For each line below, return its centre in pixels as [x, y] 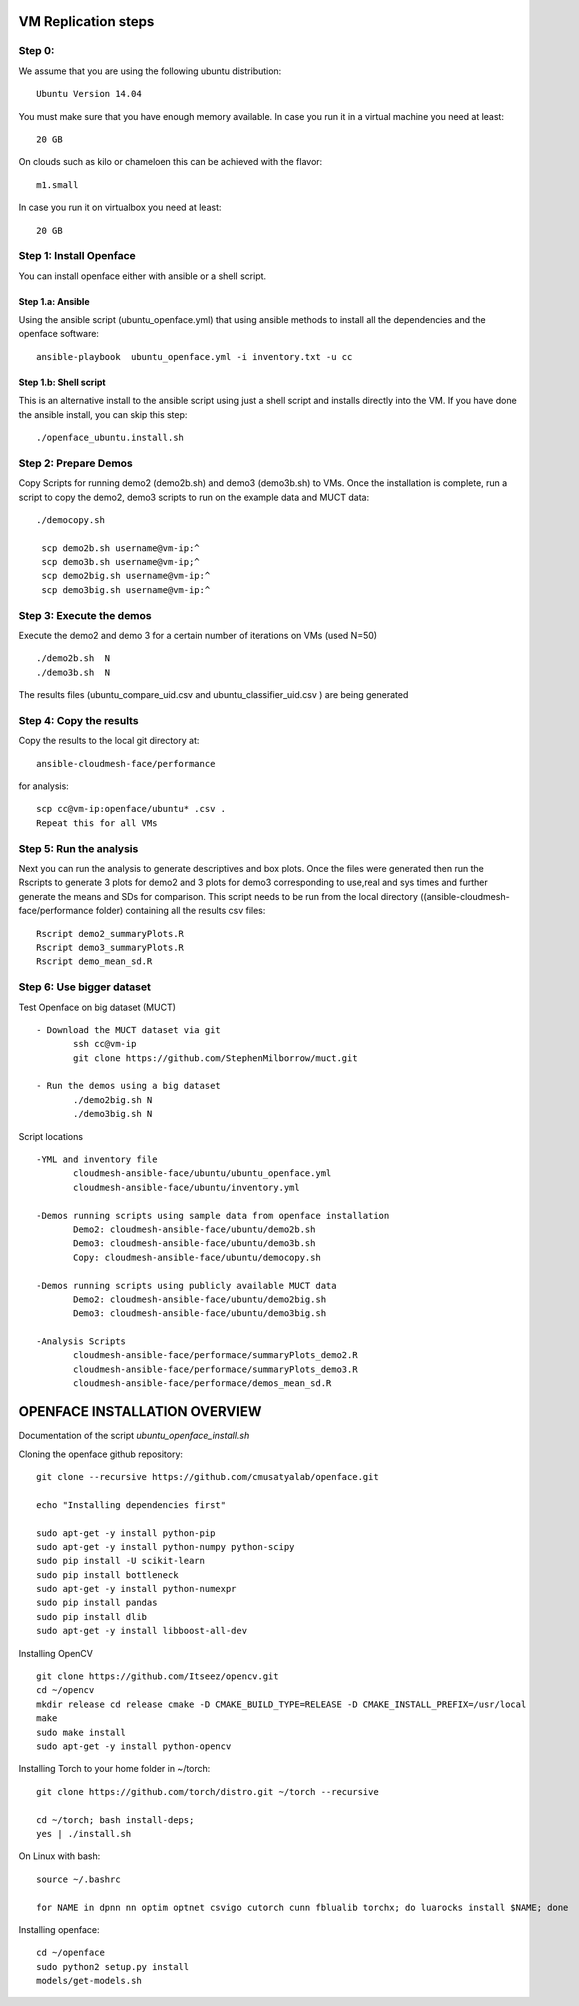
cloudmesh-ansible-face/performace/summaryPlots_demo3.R [216, 1369]
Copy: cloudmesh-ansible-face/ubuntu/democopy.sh [197, 1257]
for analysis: [43, 786]
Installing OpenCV [56, 1653]
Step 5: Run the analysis [78, 848]
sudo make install [81, 1732]
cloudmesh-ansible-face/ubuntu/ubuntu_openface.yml [202, 1173]
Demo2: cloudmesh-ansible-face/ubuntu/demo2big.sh [200, 1299]
